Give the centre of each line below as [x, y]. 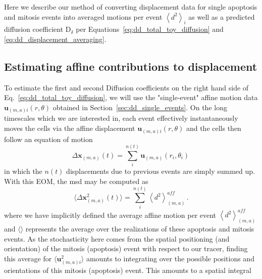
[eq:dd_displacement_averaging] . [55, 39]
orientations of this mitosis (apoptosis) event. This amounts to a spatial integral [128, 270]
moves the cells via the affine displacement [70, 128]
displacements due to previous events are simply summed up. [161, 171]
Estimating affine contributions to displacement [131, 66]
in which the [23, 171]
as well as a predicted [222, 16]
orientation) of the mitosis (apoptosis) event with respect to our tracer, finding [126, 248]
